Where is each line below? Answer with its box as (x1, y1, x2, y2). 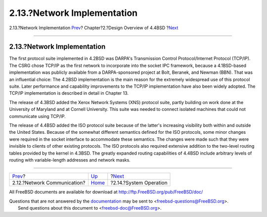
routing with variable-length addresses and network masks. (9, 157, 131, 163)
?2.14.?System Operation (110, 179, 168, 186)
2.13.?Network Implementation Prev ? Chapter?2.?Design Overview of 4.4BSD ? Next (9, 25, 178, 31)
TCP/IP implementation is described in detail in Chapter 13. (9, 90, 129, 96)
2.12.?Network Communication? (12, 179, 86, 186)
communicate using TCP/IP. (9, 113, 66, 119)
